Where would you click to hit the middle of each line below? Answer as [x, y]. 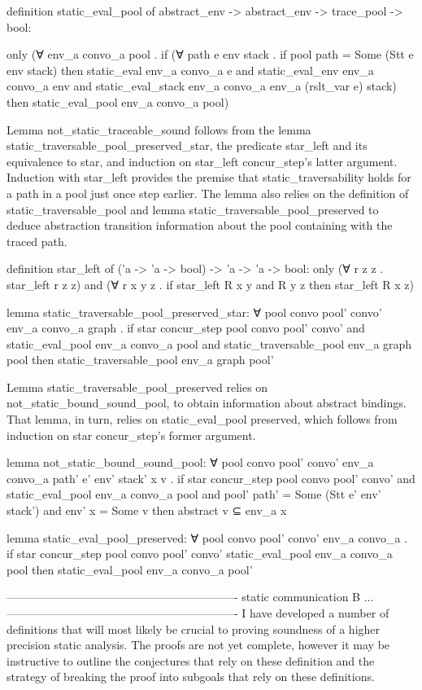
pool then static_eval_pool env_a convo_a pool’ [130, 569]
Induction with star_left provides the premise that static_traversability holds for [209, 177]
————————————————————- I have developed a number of [198, 613]
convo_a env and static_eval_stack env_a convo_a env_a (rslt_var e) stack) [202, 86]
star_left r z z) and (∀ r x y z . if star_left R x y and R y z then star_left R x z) [210, 284]
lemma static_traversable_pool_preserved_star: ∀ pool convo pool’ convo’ [194, 312]
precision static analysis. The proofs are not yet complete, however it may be [198, 645]
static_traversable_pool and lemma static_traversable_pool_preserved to [193, 209]
